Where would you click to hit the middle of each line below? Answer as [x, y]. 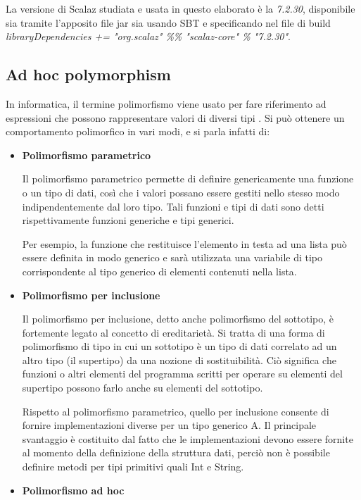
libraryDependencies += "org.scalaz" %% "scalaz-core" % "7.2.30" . [148, 36]
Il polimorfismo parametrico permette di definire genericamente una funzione [188, 179]
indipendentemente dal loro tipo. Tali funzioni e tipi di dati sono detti [173, 206]
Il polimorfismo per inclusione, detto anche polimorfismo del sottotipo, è [178, 319]
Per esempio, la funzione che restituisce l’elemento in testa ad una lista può [184, 243]
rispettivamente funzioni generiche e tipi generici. [128, 220]
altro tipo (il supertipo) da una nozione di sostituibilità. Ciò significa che [179, 360]
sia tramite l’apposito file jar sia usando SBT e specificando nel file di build [168, 22]
